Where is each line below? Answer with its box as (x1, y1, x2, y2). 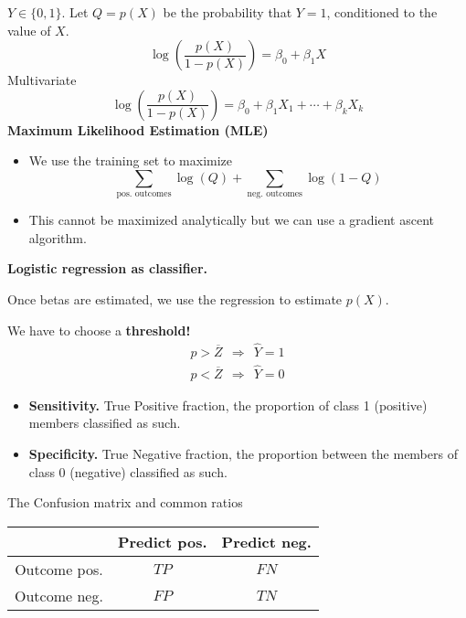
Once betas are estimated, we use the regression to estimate (7, 290, 343, 309)
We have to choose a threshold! (7, 320, 191, 339)
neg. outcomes (247, 189, 302, 199)
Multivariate (7, 70, 77, 90)
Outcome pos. (15, 558, 103, 580)
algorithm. (28, 228, 87, 247)
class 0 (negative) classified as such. (28, 462, 228, 481)
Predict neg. (221, 530, 312, 552)
